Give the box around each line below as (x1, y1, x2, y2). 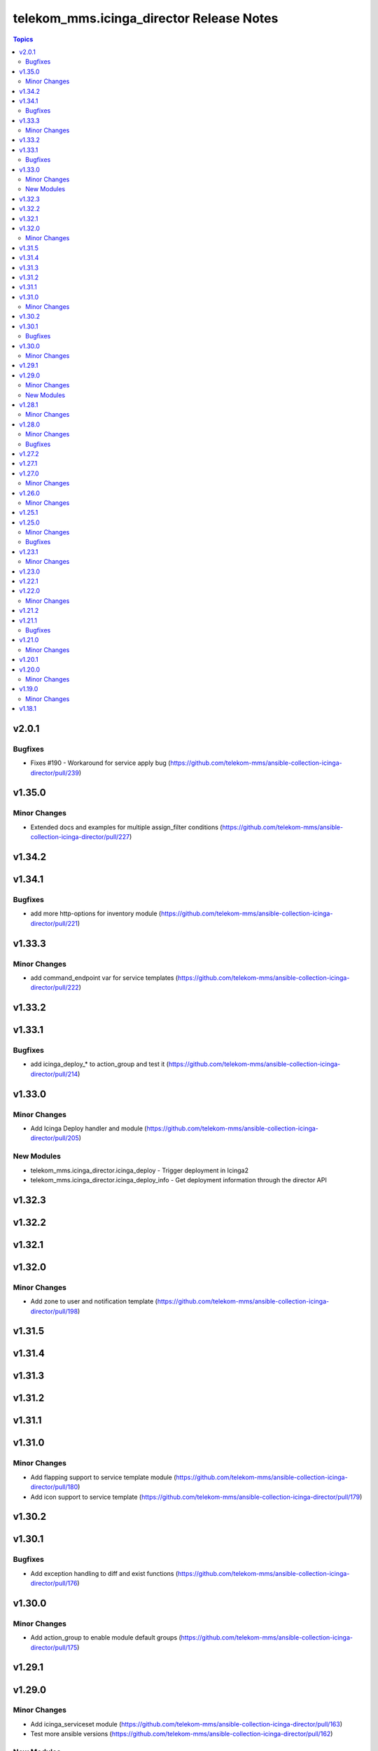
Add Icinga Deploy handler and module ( (30, 1124, 147, 1133)
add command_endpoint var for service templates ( (30, 974, 178, 982)
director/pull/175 (30, 1643, 78, 1652)
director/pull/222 (30, 983, 80, 992)
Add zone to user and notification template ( (30, 1297, 157, 1306)
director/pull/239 (30, 768, 80, 777)
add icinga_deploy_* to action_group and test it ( (30, 1060, 169, 1068)
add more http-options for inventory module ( (30, 909, 162, 918)
